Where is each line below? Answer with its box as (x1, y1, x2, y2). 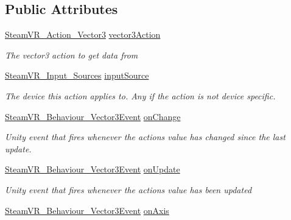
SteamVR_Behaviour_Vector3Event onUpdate (5, 163, 180, 176)
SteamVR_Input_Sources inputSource (5, 69, 149, 82)
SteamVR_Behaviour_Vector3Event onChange (5, 110, 181, 122)
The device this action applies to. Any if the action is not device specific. (5, 89, 276, 102)
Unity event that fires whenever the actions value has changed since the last (5, 130, 286, 143)
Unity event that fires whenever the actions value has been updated (5, 183, 252, 196)
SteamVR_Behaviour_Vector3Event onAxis (5, 204, 169, 216)
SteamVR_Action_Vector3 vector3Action (5, 28, 161, 41)
